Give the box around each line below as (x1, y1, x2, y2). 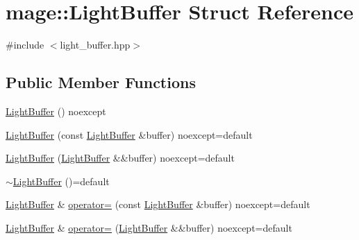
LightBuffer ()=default (12, 173, 110, 188)
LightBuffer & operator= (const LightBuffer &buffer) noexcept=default (6, 197, 310, 212)
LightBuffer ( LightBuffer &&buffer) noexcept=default (6, 151, 235, 165)
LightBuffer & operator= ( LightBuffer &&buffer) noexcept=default (6, 220, 292, 234)
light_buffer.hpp (60, 37, 131, 52)
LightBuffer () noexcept (6, 103, 106, 118)
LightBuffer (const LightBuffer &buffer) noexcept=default (6, 127, 253, 142)
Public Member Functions (6, 71, 196, 93)
